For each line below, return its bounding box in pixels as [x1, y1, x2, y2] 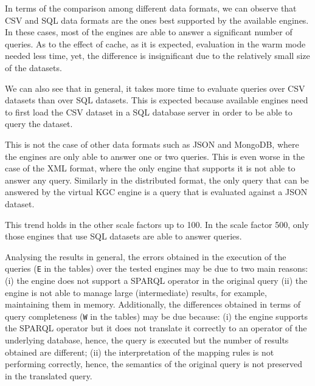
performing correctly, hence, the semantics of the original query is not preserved [5, 357, 303, 370]
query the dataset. [5, 117, 73, 130]
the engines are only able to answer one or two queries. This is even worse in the [5, 150, 305, 162]
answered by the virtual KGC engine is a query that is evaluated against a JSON [5, 185, 308, 198]
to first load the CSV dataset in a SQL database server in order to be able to [5, 105, 292, 118]
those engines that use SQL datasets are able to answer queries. [5, 230, 242, 243]
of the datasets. [5, 61, 62, 74]
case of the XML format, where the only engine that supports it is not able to [5, 162, 296, 174]
